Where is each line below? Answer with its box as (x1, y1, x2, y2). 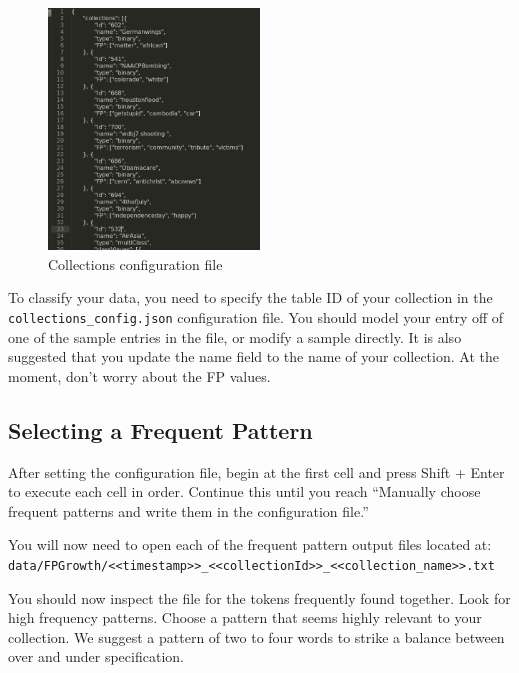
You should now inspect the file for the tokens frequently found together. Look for (8, 587, 511, 608)
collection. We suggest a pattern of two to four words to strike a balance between (8, 626, 505, 647)
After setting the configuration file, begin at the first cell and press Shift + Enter (8, 461, 505, 482)
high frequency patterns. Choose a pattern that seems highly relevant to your (8, 607, 482, 628)
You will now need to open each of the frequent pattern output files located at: (8, 534, 492, 555)
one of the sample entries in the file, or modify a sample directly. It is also (8, 326, 462, 347)
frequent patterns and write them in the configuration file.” (8, 500, 369, 521)
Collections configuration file (48, 253, 223, 274)
